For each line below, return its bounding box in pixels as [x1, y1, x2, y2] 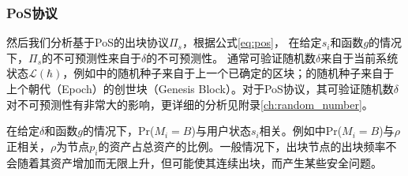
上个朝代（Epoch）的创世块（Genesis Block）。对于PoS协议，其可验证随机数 [6, 81, 394, 96]
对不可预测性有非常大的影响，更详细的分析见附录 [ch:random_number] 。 [6, 95, 373, 112]
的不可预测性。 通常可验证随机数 [146, 49, 316, 66]
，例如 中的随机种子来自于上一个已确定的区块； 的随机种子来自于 [62, 65, 395, 81]
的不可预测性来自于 [42, 49, 142, 66]
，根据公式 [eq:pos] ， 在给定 [182, 34, 322, 51]
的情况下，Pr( [82, 122, 155, 139]
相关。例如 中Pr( [259, 122, 342, 139]
